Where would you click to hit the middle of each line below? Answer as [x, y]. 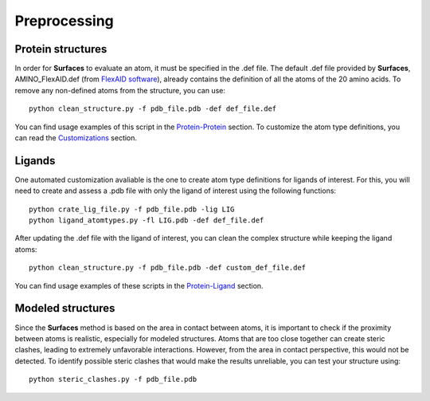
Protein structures [61, 49]
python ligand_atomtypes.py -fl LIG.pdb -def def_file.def [147, 220]
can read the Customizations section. [76, 138]
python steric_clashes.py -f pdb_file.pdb [113, 379]
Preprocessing [64, 21]
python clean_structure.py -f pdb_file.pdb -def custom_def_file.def [168, 268]
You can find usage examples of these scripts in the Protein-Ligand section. [139, 285]
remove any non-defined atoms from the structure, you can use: [120, 90]
